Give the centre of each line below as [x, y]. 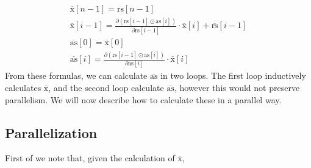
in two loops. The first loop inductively [233, 75]
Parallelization [51, 132]
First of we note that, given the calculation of [90, 158]
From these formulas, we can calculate [76, 75]
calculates [23, 87]
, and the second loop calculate [106, 87]
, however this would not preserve [237, 87]
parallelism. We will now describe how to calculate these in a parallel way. [143, 99]
